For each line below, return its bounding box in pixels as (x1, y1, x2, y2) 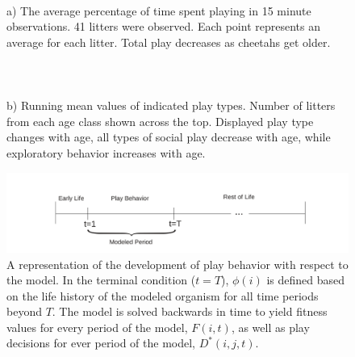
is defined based (266, 271, 345, 288)
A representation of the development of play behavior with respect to (6, 255, 349, 272)
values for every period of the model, (6, 318, 188, 335)
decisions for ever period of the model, (6, 334, 195, 351)
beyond (6, 303, 42, 320)
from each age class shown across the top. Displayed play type (6, 112, 314, 129)
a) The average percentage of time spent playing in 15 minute (6, 2, 311, 19)
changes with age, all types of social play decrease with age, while (6, 128, 331, 145)
